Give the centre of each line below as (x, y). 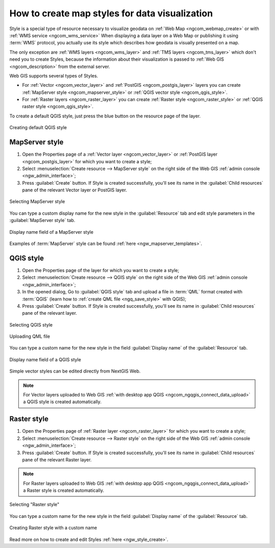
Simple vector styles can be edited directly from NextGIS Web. (75, 371)
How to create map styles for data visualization (111, 13)
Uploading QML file (30, 336)
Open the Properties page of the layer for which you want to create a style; (101, 270)
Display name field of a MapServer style (51, 232)
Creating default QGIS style (38, 128)
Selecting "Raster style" (34, 505)
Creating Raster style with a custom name (53, 528)
